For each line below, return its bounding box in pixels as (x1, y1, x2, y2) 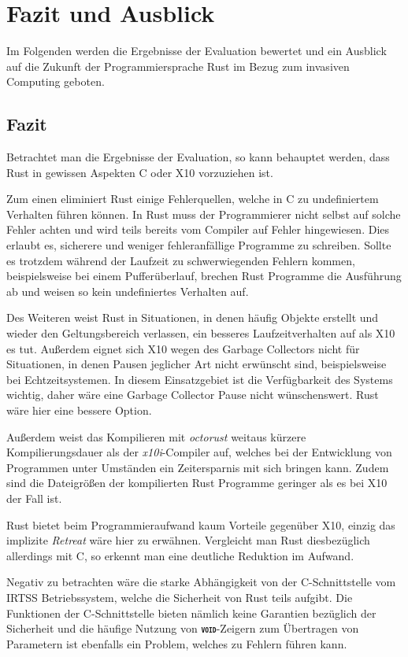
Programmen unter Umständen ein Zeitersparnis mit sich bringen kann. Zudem (6, 459, 389, 475)
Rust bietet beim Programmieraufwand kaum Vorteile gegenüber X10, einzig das (6, 516, 395, 533)
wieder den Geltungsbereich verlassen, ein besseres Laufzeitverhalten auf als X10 (6, 325, 395, 341)
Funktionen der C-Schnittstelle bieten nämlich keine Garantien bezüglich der (6, 604, 376, 621)
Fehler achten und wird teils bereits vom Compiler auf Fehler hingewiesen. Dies (6, 221, 390, 238)
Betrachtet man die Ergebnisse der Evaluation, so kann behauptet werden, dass (6, 149, 390, 165)
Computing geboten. (6, 73, 105, 90)
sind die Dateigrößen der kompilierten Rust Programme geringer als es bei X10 (6, 474, 388, 491)
